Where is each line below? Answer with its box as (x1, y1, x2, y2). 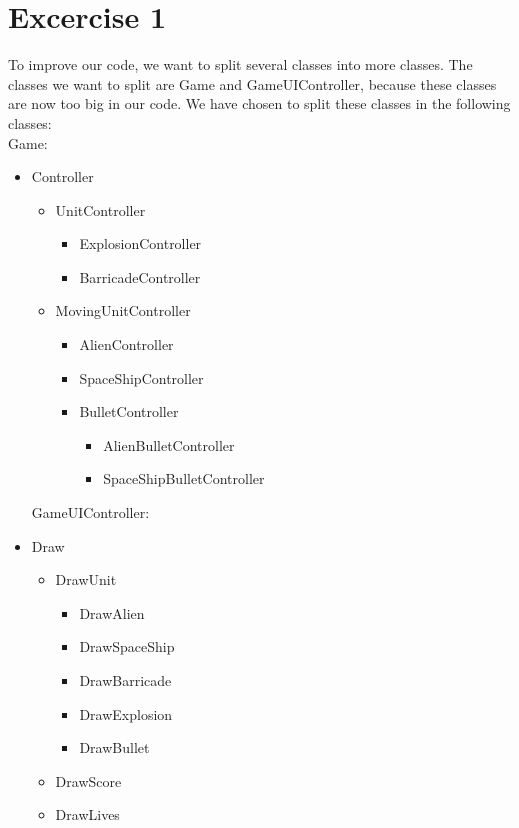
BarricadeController (79, 266, 201, 287)
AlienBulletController (103, 434, 235, 455)
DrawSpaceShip (79, 636, 175, 657)
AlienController (79, 334, 174, 355)
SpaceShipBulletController (103, 468, 265, 489)
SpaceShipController (79, 367, 204, 388)
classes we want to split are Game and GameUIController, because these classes (8, 73, 497, 94)
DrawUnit (55, 569, 117, 590)
